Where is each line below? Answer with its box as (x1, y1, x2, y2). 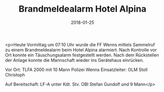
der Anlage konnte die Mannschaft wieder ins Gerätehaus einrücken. (5, 57, 144, 63)
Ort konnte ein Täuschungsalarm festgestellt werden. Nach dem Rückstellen (5, 52, 160, 58)
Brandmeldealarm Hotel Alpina (19, 3, 146, 15)
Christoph (5, 72, 26, 77)
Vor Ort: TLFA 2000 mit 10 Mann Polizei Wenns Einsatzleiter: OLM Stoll (5, 67, 148, 73)
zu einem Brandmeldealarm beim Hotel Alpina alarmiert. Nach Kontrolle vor (5, 47, 157, 53)
